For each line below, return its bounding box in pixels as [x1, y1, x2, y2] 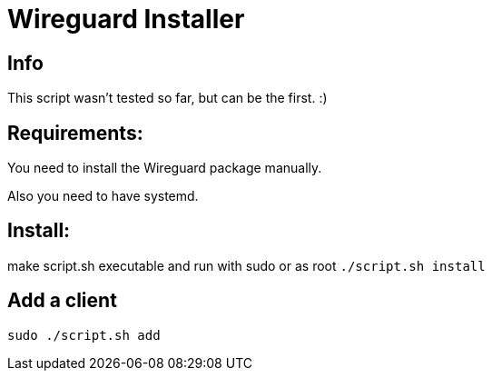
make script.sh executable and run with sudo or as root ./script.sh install [7, 257, 486, 274]
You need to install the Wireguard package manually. [7, 160, 322, 176]
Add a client [7, 289, 117, 313]
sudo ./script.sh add [7, 327, 161, 343]
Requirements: [7, 121, 143, 144]
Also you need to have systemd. [7, 188, 199, 204]
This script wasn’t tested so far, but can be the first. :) [7, 90, 328, 106]
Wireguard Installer [7, 4, 245, 35]
